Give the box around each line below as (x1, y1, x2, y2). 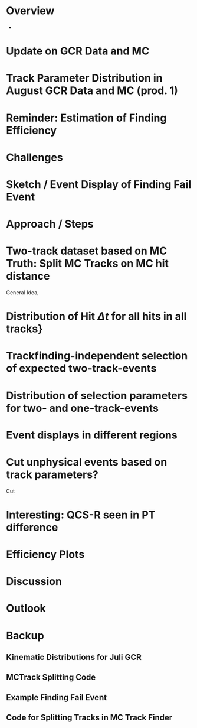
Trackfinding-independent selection (6, 349, 188, 363)
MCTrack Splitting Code (6, 672, 96, 682)
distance (6, 269, 50, 283)
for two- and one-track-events (6, 401, 159, 415)
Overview (6, 4, 55, 18)
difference (6, 521, 58, 534)
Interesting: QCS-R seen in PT (6, 508, 156, 521)
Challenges (6, 151, 63, 164)
